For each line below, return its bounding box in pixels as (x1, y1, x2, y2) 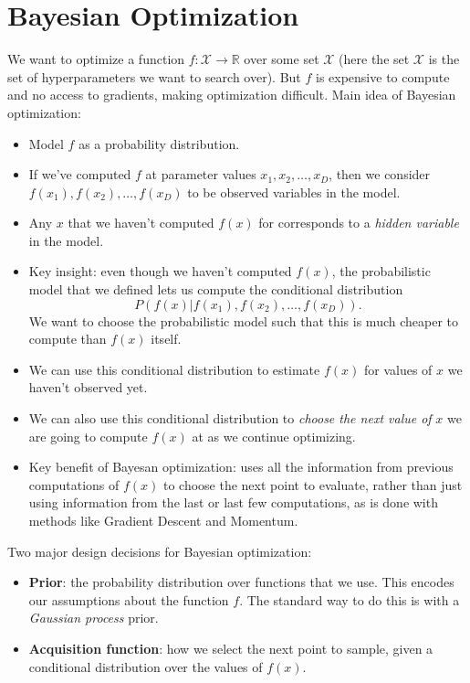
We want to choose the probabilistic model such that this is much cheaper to (28, 311, 458, 330)
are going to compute (28, 426, 148, 445)
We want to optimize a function (7, 49, 185, 69)
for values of (363, 359, 433, 379)
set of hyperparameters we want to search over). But (7, 67, 301, 86)
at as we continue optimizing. (192, 426, 356, 445)
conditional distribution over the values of (28, 656, 263, 676)
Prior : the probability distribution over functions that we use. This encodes (28, 572, 454, 592)
